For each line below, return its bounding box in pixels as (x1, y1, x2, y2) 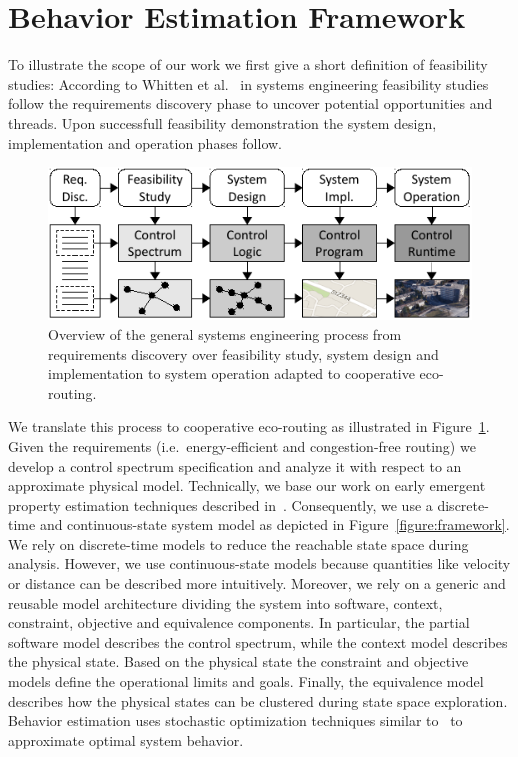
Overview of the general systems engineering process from (48, 323, 402, 344)
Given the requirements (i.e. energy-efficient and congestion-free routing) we (8, 435, 476, 456)
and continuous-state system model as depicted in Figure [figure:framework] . (39, 514, 510, 535)
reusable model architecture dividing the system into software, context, (8, 592, 443, 613)
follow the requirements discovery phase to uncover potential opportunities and (8, 93, 493, 114)
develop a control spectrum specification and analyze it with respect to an (8, 455, 462, 476)
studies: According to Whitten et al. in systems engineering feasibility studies (8, 73, 489, 94)
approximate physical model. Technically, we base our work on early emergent (8, 475, 486, 496)
